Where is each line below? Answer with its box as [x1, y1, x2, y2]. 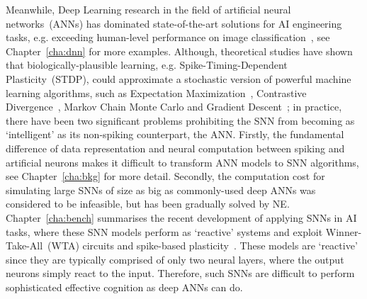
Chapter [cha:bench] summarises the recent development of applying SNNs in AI [6, 210, 357, 225]
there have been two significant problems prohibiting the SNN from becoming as [6, 113, 355, 128]
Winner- [325, 224, 362, 239]
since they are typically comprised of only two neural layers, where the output [6, 252, 344, 266]
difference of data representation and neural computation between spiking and [6, 140, 345, 155]
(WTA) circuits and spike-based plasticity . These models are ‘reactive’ [47, 238, 358, 253]
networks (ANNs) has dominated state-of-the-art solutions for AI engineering [6, 16, 342, 30]
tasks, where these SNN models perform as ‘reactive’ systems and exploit [6, 224, 323, 239]
